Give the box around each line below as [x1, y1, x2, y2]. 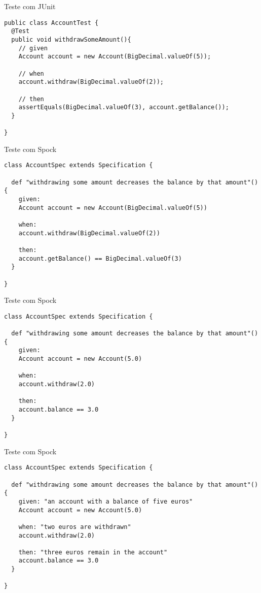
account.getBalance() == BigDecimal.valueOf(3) [18, 255, 182, 262]
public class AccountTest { [4, 19, 99, 26]
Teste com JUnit [4, 1, 56, 11]
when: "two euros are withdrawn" [18, 523, 131, 530]
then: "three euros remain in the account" [18, 548, 168, 556]
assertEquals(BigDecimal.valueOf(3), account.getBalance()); [18, 104, 229, 111]
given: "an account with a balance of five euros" [18, 497, 193, 505]
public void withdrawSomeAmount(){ [11, 36, 131, 43]
